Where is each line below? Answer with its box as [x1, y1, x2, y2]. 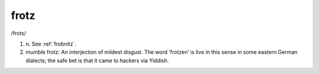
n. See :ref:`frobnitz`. [25, 40, 77, 47]
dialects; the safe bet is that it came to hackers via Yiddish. [25, 57, 169, 64]
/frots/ [11, 30, 27, 37]
